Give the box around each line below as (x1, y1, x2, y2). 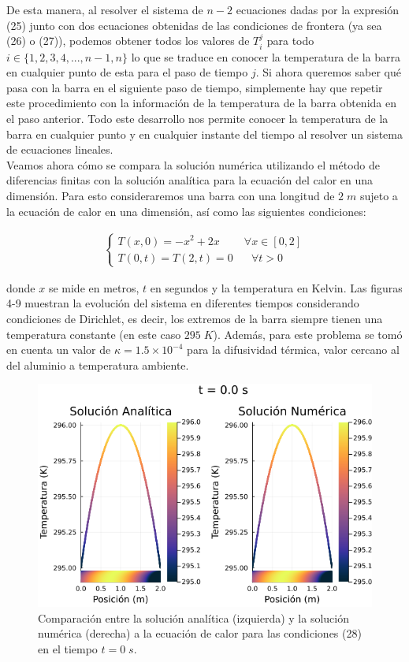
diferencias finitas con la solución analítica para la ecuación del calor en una (6, 172, 374, 188)
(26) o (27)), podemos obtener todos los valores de (6, 32, 250, 49)
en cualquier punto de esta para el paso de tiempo (6, 64, 248, 80)
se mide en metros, (48, 279, 139, 296)
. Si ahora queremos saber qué (255, 64, 401, 80)
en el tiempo (38, 640, 98, 656)
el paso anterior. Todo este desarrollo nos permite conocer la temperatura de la (6, 110, 389, 126)
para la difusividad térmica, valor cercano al (187, 341, 400, 358)
